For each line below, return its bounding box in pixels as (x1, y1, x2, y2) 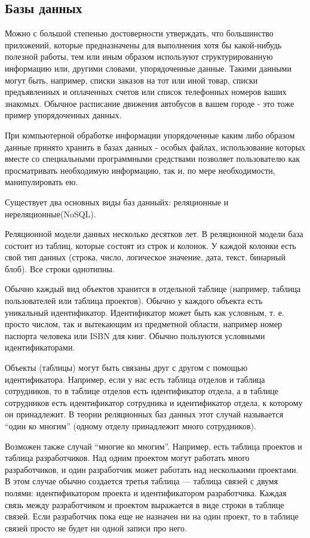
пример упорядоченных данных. (5, 109, 122, 121)
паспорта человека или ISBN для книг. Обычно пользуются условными (5, 329, 265, 342)
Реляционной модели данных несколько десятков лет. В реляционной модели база (5, 228, 303, 240)
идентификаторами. (5, 341, 75, 353)
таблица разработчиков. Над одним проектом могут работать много (5, 451, 250, 464)
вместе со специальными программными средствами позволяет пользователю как (5, 152, 300, 165)
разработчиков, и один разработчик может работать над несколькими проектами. (5, 463, 299, 475)
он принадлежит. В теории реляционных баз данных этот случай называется (5, 408, 284, 420)
